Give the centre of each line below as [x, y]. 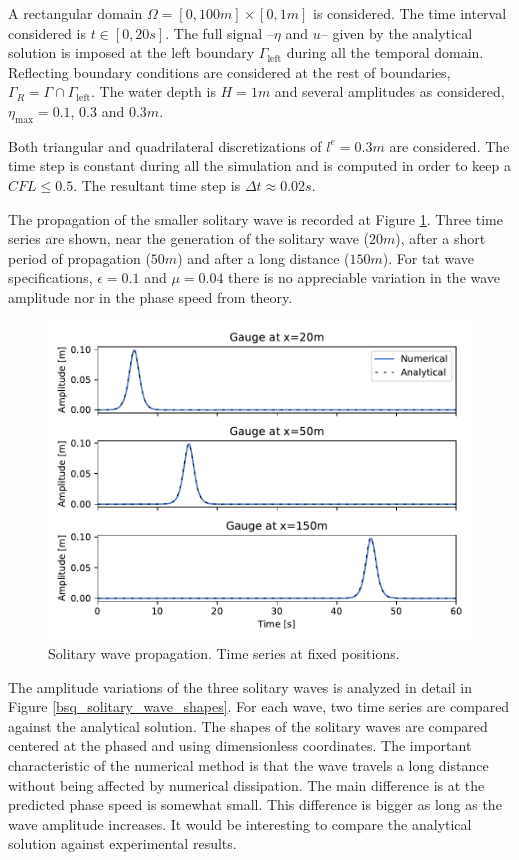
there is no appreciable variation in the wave [364, 277]
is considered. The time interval [409, 13]
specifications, [50, 277]
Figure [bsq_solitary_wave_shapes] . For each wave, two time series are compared [259, 706]
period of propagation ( [79, 257]
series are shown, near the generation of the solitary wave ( [188, 238]
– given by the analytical [396, 32]
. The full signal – [219, 32]
